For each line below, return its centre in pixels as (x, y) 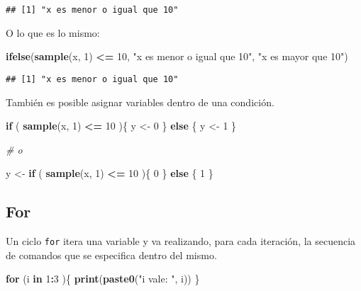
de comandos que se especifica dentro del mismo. (111, 255)
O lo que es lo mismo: (53, 32)
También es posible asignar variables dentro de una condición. (140, 102)
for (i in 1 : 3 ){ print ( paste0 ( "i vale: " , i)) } (103, 279)
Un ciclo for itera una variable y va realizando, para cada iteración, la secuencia (181, 241)
